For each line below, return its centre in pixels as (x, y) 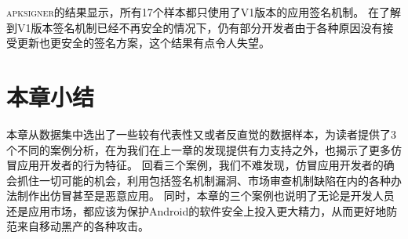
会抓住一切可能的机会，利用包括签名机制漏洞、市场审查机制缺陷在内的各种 (199, 180)
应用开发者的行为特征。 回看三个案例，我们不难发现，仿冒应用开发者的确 (206, 165)
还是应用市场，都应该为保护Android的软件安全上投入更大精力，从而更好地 (197, 210)
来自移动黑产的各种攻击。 (83, 226)
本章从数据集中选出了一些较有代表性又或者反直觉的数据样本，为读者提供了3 (201, 134)
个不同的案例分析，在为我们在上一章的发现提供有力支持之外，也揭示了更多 (199, 149)
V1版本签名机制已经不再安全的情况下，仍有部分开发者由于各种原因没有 (200, 27)
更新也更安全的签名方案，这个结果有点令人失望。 (143, 43)
